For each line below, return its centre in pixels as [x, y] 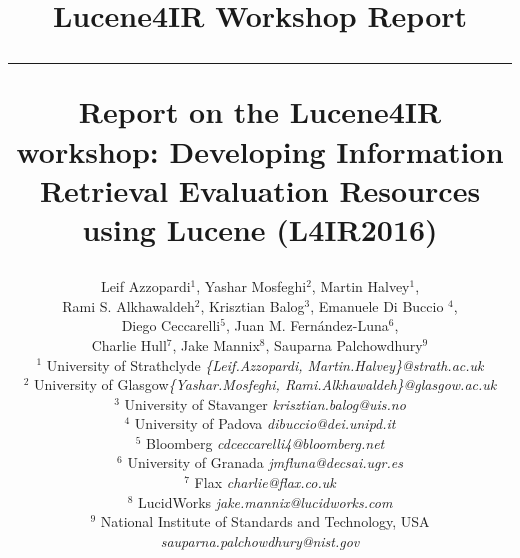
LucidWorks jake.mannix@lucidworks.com [265, 501]
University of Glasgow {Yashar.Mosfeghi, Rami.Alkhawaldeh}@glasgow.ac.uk [265, 384]
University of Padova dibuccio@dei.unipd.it [265, 423]
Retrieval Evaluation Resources [260, 189]
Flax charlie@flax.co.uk [265, 482]
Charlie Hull [129, 344]
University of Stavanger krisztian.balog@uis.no [265, 403]
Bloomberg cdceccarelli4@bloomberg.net [265, 442]
